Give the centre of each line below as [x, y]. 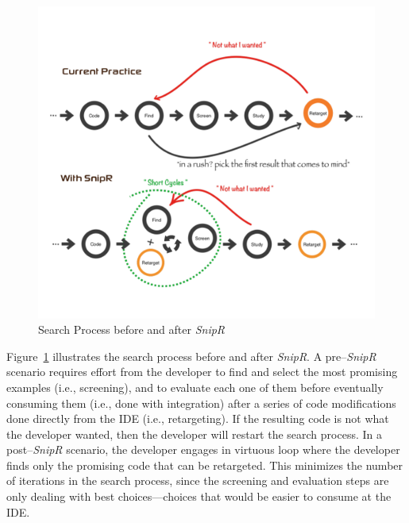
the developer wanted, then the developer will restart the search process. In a [195, 434]
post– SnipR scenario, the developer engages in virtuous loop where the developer [203, 449]
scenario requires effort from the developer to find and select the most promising [202, 372]
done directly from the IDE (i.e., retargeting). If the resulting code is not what [198, 418]
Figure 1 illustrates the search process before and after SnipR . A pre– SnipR [191, 356]
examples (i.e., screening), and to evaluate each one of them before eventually [195, 387]
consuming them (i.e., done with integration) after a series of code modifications [201, 403]
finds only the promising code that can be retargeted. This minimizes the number [205, 465]
